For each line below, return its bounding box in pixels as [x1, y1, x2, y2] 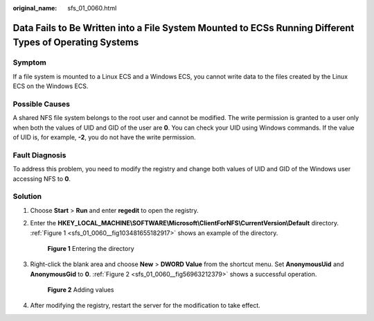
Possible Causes [12, 99, 71, 109]
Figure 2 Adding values [47, 286, 114, 294]
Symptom [12, 58, 46, 67]
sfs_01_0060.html [67, 4, 117, 12]
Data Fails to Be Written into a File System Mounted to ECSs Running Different [12, 21, 355, 34]
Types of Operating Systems [12, 37, 139, 49]
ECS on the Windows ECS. [12, 82, 89, 90]
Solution [12, 191, 42, 201]
